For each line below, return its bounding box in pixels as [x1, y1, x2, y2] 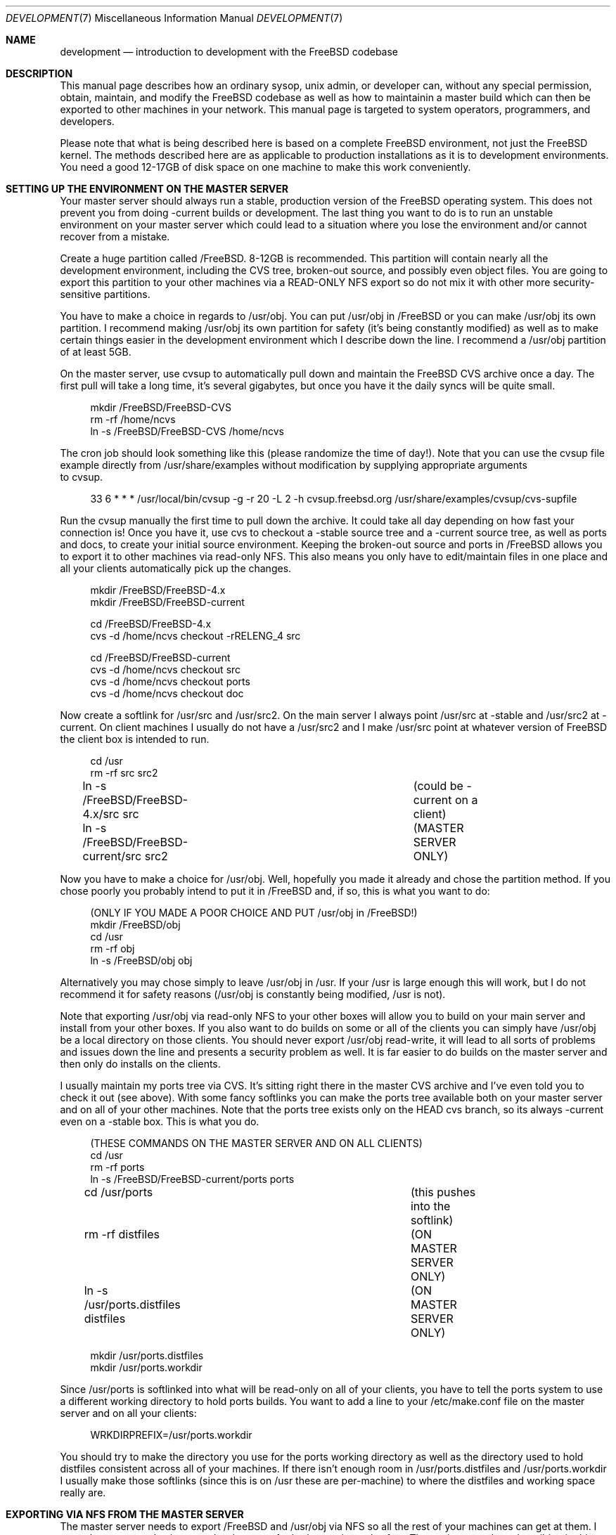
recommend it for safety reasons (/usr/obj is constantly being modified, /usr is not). [60, 988, 446, 1000]
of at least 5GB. [60, 346, 131, 358]
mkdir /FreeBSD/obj [90, 919, 181, 931]
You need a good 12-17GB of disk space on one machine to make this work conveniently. [60, 161, 471, 173]
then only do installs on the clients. [60, 1058, 221, 1070]
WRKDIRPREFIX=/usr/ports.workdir [90, 1429, 252, 1441]
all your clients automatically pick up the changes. [60, 562, 292, 574]
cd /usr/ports [84, 1185, 153, 1199]
